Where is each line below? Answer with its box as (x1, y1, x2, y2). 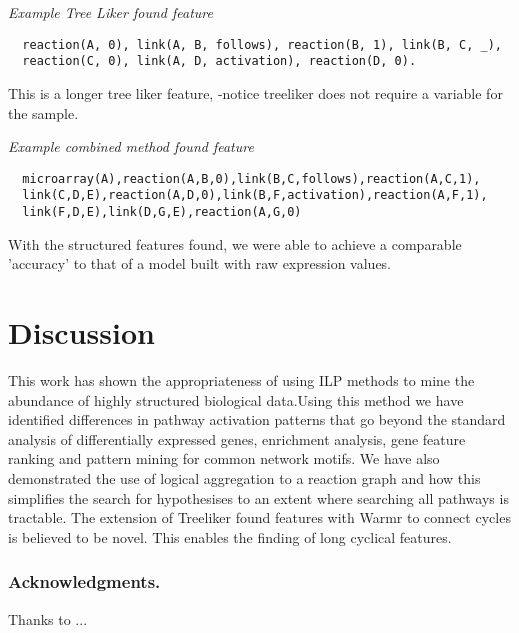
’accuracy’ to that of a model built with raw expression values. (8, 253, 392, 274)
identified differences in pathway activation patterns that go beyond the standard (8, 409, 506, 430)
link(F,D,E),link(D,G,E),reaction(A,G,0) (22, 205, 302, 219)
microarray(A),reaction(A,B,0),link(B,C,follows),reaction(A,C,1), (22, 171, 481, 186)
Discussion (8, 312, 155, 353)
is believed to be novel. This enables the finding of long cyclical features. (8, 526, 452, 547)
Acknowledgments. (8, 569, 161, 594)
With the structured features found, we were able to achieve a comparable (8, 233, 462, 254)
